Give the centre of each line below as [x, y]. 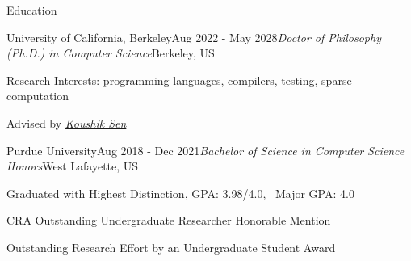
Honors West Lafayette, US [73, 166]
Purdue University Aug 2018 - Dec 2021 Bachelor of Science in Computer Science [205, 150]
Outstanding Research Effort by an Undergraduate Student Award [171, 247]
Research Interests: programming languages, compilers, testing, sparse [179, 80]
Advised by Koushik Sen [67, 122]
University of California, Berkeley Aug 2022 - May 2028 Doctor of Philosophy [194, 37]
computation [38, 96]
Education [32, 10]
